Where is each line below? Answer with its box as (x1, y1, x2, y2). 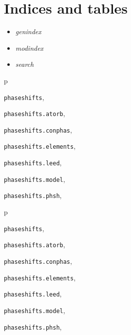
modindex (15, 42, 44, 53)
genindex (15, 26, 41, 37)
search (15, 59, 34, 69)
